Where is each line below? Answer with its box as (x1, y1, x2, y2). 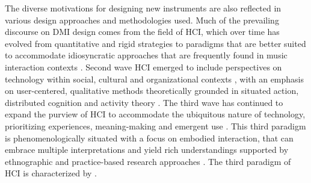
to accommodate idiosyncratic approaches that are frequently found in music (5, 49, 288, 61)
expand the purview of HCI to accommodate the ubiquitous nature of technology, (5, 108, 306, 120)
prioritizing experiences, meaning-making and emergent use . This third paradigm (5, 119, 306, 132)
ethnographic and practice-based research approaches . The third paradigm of (5, 155, 291, 167)
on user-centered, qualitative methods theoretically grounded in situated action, (5, 84, 299, 97)
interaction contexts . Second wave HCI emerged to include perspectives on (5, 60, 282, 73)
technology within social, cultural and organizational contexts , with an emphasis (5, 72, 304, 85)
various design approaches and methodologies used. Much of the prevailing (5, 13, 279, 26)
